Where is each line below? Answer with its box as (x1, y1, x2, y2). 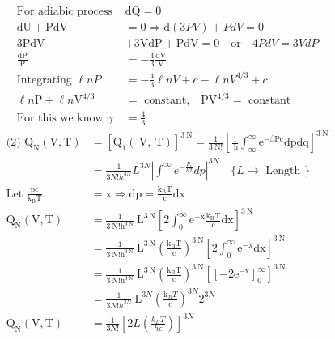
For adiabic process (16, 6, 112, 18)
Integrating (16, 74, 72, 86)
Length (265, 164, 301, 176)
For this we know (16, 112, 104, 124)
